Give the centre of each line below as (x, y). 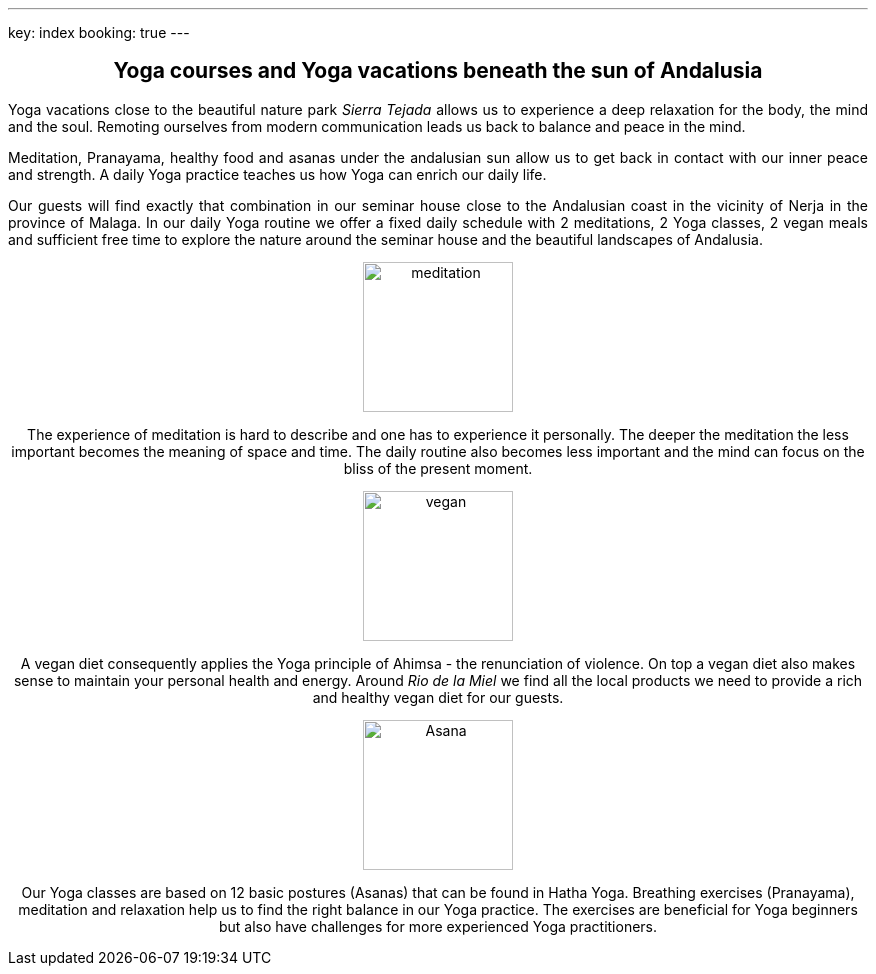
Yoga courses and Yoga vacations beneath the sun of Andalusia (438, 71)
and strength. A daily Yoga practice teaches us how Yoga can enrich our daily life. (277, 174)
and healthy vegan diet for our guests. (438, 697)
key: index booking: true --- (99, 32)
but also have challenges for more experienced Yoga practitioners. (438, 926)
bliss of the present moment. (438, 468)
